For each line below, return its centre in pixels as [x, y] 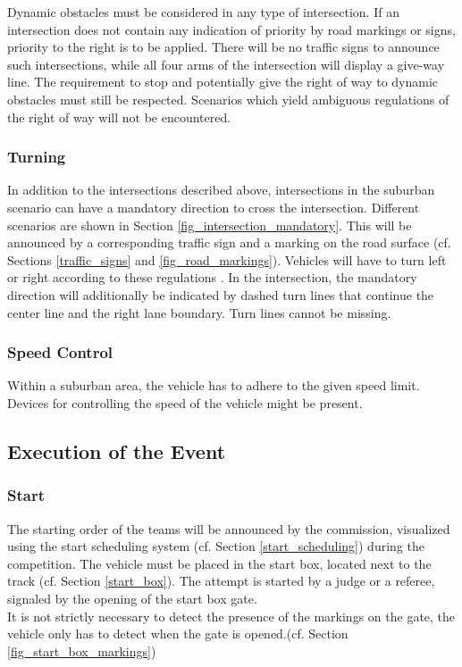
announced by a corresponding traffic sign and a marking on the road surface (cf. [229, 242]
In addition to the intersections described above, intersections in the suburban [221, 190]
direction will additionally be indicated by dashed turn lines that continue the [221, 294]
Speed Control [60, 352]
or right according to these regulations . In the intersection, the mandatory [212, 277]
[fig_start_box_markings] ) [82, 650]
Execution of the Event [117, 450]
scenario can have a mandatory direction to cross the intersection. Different [214, 207]
